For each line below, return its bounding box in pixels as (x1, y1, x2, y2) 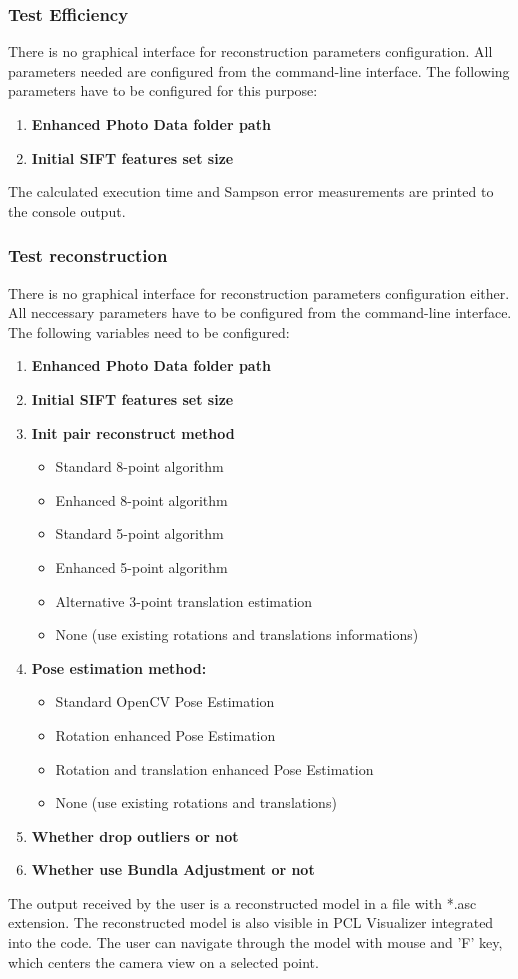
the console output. (8, 200, 126, 221)
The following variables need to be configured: (8, 321, 290, 342)
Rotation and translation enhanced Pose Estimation (55, 758, 374, 779)
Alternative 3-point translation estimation (55, 590, 313, 611)
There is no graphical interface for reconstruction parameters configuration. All (8, 41, 493, 62)
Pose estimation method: (31, 657, 207, 678)
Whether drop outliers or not (31, 825, 239, 846)
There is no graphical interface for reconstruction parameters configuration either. (8, 282, 510, 303)
